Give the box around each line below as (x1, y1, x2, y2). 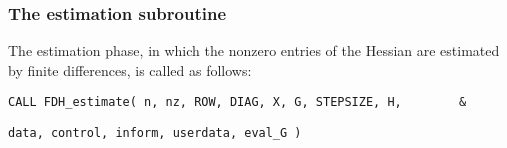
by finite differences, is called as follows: (8, 59, 252, 80)
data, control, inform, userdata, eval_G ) (8, 126, 302, 141)
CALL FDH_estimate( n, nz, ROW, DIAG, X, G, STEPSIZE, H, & (8, 95, 467, 110)
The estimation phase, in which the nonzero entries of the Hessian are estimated (8, 40, 500, 61)
